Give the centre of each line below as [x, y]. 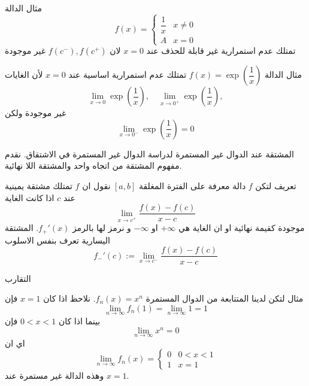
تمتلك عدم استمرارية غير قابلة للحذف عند [221, 51]
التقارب [18, 278]
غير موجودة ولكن [36, 113]
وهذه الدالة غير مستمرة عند [54, 376]
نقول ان [96, 186]
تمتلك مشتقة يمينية [39, 186]
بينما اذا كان [79, 320]
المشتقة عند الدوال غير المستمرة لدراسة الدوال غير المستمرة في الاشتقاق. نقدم [149, 154]
